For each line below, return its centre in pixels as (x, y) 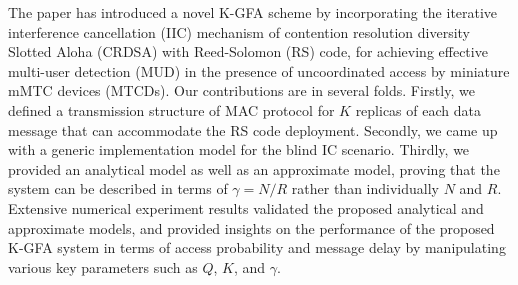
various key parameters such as (103, 266)
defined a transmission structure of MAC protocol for (171, 109)
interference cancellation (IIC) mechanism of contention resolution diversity (239, 31)
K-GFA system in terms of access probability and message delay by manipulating (257, 247)
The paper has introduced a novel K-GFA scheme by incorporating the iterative (253, 12)
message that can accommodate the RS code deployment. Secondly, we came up (253, 129)
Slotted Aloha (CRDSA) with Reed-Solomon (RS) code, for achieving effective (248, 51)
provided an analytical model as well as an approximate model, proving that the (254, 168)
